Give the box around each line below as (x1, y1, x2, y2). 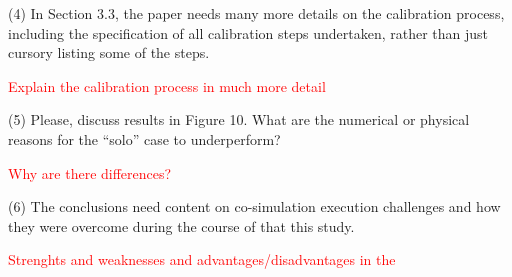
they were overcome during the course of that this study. (8, 215, 355, 236)
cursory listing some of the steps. (8, 42, 210, 63)
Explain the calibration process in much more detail (8, 75, 326, 96)
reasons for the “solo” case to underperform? (8, 128, 281, 149)
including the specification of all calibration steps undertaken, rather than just (8, 22, 489, 43)
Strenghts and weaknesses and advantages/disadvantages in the (8, 249, 396, 270)
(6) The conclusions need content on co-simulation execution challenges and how (8, 196, 501, 217)
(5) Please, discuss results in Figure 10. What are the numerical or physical (8, 109, 470, 130)
